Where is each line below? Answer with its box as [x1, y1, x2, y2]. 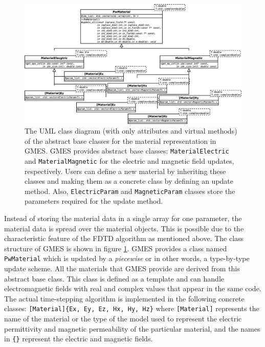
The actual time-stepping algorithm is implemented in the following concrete [4, 293, 245, 303]
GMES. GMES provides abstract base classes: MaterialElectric [25, 145, 229, 156]
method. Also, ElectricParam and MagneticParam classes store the [25, 185, 235, 196]
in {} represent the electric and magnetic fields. [4, 333, 153, 344]
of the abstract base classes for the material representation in [25, 135, 216, 146]
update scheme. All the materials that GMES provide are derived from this [4, 263, 240, 274]
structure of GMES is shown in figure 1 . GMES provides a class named [4, 243, 227, 253]
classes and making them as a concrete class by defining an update [25, 176, 234, 186]
